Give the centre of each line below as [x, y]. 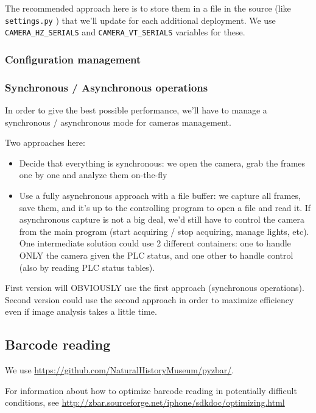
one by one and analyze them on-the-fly [93, 175]
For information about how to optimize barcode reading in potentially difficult [151, 390]
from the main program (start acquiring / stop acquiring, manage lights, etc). [164, 231]
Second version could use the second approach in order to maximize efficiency [149, 299]
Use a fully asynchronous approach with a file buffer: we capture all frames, [160, 195]
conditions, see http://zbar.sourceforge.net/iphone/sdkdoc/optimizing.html [145, 402]
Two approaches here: [45, 142]
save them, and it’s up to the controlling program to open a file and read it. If [165, 207]
